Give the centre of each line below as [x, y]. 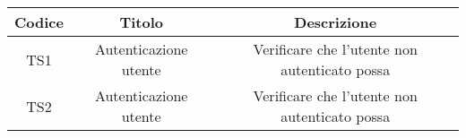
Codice [39, 22]
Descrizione [336, 22]
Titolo [141, 22]
